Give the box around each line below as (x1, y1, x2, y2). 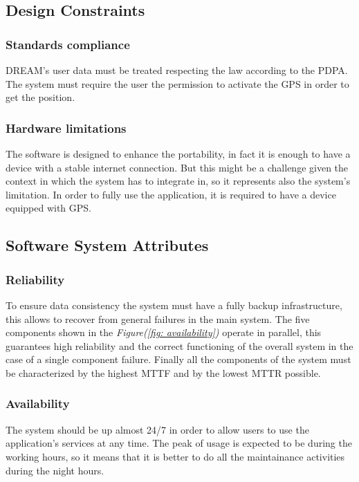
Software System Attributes (6, 234, 209, 256)
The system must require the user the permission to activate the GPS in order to (6, 76, 349, 91)
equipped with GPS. (6, 201, 91, 215)
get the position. (6, 90, 75, 104)
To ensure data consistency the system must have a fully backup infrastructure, (6, 297, 342, 312)
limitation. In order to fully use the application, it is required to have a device (6, 187, 336, 201)
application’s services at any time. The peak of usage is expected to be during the (6, 436, 352, 450)
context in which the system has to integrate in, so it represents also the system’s (6, 174, 351, 188)
